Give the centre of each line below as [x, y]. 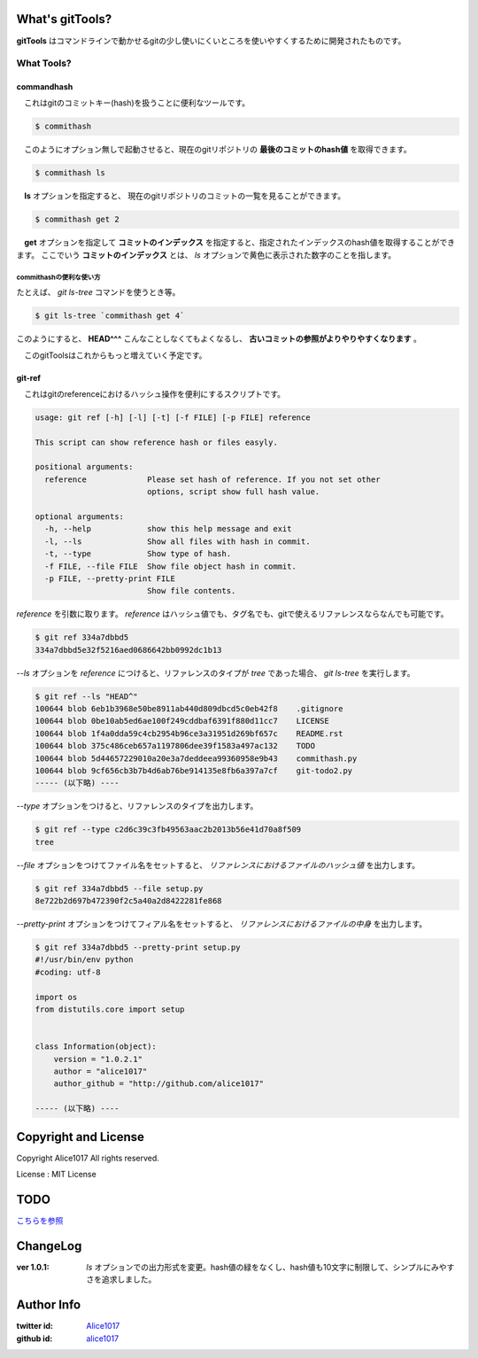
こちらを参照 [40, 1220]
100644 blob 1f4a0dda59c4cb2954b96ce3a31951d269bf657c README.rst [189, 733]
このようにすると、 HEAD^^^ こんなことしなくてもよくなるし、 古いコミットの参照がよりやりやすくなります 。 [219, 339]
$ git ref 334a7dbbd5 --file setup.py [119, 889]
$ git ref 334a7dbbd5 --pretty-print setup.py [138, 947]
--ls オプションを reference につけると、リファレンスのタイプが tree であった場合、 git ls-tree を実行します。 [216, 672]
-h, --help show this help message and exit [168, 529]
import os [56, 997]
